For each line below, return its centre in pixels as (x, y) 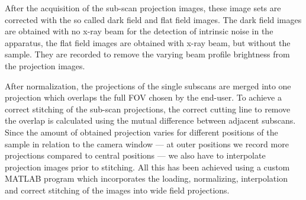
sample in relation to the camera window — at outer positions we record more (147, 143)
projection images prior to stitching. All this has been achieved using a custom (147, 167)
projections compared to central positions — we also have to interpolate (135, 155)
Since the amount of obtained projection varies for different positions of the (141, 132)
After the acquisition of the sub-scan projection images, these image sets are (143, 8)
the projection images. (45, 65)
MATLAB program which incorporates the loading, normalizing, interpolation (146, 178)
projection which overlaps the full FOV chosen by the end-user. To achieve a (143, 97)
